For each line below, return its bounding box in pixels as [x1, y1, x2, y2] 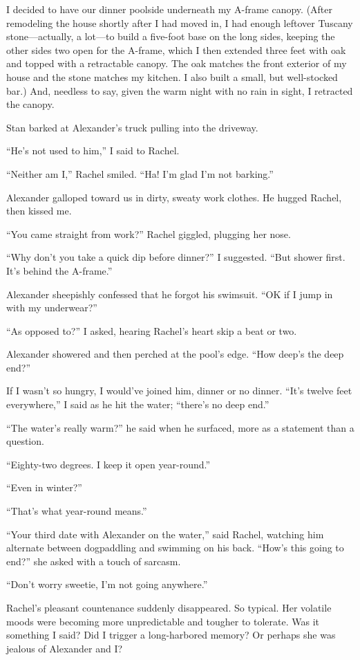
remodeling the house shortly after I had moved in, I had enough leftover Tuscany [6, 15, 353, 30]
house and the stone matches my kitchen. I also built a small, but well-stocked [6, 69, 338, 84]
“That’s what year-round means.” [6, 504, 147, 518]
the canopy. [6, 97, 55, 111]
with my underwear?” [6, 300, 97, 315]
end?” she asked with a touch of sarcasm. [6, 553, 181, 568]
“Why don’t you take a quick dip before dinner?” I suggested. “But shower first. [6, 250, 345, 264]
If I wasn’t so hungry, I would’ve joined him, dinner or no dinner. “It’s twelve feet [6, 383, 352, 398]
